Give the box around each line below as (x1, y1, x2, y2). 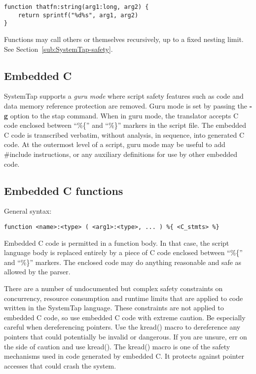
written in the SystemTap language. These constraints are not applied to (4, 302, 224, 313)
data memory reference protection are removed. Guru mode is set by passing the (4, 100, 247, 111)
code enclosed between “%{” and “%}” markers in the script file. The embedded (4, 120, 247, 130)
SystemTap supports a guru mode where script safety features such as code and (4, 91, 244, 101)
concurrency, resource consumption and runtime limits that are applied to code (4, 293, 243, 303)
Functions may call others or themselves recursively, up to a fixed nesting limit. (4, 34, 244, 44)
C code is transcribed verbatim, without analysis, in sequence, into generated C (4, 129, 245, 140)
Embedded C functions (4, 183, 123, 198)
